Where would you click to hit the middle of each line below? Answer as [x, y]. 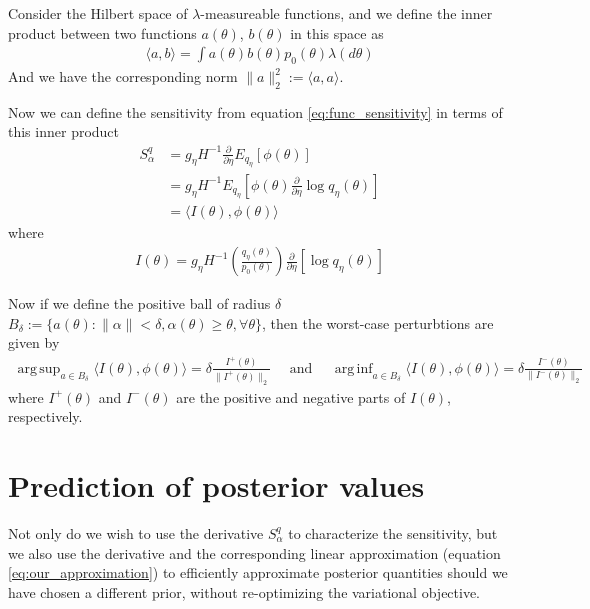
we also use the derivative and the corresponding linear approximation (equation [254, 552]
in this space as [337, 32]
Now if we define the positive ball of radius [139, 303]
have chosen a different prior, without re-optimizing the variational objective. [244, 591]
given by [34, 342]
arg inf [353, 368]
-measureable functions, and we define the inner [346, 13]
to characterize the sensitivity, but [393, 532]
